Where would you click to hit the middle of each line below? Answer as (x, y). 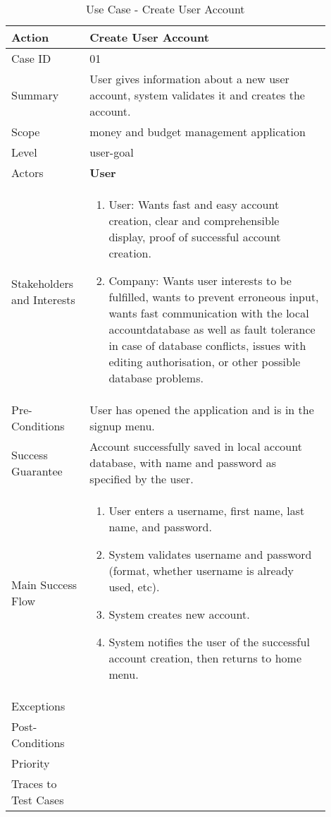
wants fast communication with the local (209, 313)
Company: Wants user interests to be (200, 280)
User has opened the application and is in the (202, 410)
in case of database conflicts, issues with (207, 345)
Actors (27, 173)
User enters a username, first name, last (207, 510)
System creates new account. (179, 614)
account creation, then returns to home (205, 658)
